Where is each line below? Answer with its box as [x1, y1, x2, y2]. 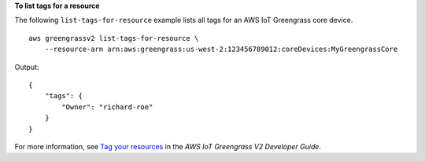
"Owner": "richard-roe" [61, 102, 153, 112]
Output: [14, 62, 39, 71]
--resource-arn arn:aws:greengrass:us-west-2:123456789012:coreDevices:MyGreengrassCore [44, 45, 398, 54]
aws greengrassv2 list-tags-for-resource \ [28, 34, 199, 42]
